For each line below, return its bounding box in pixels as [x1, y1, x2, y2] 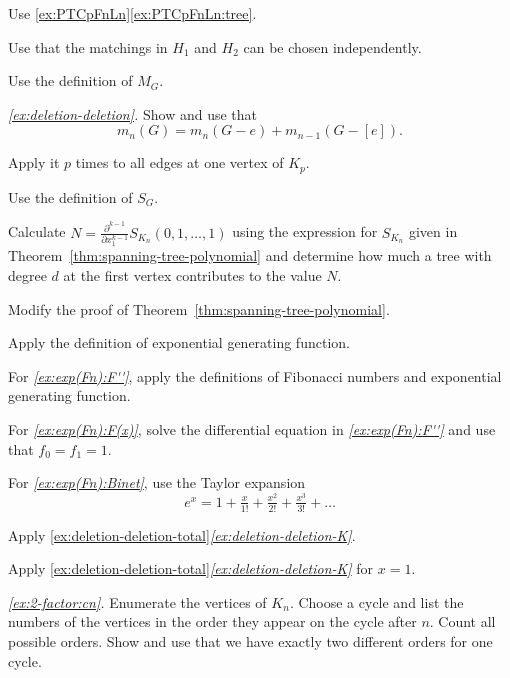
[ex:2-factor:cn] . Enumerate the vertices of [8, 591, 267, 612]
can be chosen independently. [243, 36, 422, 57]
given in [408, 221, 458, 242]
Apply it [8, 152, 60, 173]
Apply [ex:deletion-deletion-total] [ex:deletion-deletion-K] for [8, 558, 374, 579]
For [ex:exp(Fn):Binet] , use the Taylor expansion [8, 472, 306, 493]
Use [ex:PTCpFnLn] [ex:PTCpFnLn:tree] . [8, 3, 257, 23]
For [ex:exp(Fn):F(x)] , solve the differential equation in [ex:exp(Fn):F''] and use [8, 418, 496, 439]
